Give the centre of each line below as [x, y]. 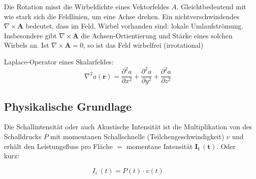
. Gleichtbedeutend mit [211, 6]
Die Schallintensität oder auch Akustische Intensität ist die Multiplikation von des [128, 127]
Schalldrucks [23, 136]
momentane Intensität [160, 146]
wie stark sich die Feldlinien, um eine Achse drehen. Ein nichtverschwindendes [122, 16]
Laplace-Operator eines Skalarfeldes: [59, 61]
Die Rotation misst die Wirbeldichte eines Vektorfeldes [87, 6]
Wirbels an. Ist [27, 45]
